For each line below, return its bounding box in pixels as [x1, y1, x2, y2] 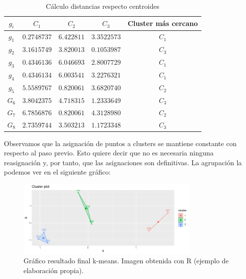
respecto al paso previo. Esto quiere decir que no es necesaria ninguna [4, 148, 214, 158]
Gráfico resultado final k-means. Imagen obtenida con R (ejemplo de [24, 255, 229, 266]
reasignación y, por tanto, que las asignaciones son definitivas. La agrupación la [4, 157, 242, 167]
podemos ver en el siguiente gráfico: [4, 167, 111, 177]
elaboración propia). [24, 265, 84, 275]
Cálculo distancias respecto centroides [46, 1, 159, 11]
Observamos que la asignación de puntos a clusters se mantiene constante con [4, 138, 237, 148]
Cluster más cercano [127, 18, 198, 28]
